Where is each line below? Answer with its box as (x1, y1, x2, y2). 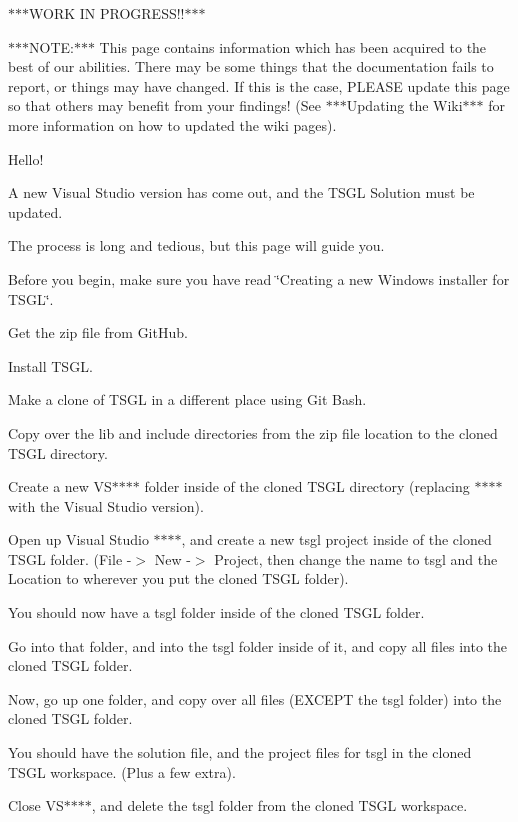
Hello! (8, 148, 44, 169)
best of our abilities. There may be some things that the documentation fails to (8, 56, 494, 77)
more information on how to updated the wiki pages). (8, 114, 337, 135)
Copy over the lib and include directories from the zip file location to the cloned (8, 422, 498, 443)
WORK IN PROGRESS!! (29, 3, 185, 23)
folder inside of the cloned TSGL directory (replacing (144, 476, 470, 497)
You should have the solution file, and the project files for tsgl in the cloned (8, 742, 472, 763)
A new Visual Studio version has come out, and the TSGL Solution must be (8, 182, 475, 203)
